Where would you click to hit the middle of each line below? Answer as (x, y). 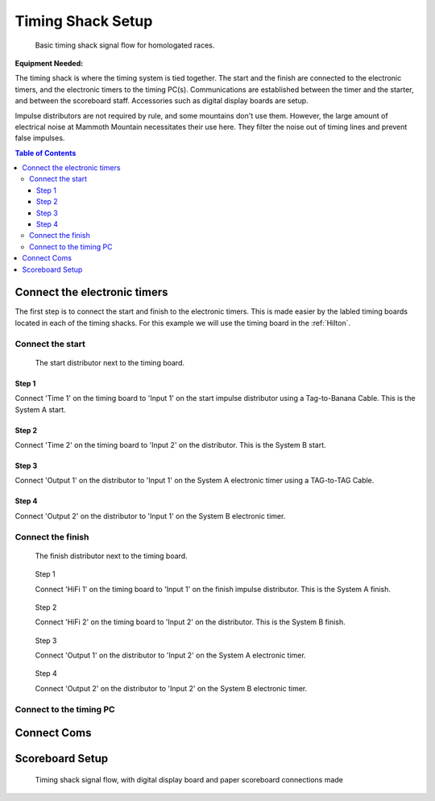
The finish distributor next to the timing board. (112, 556)
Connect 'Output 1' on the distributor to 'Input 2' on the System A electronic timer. (170, 655)
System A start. (40, 409)
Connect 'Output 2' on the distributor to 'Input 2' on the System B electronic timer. (171, 688)
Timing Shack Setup (84, 21)
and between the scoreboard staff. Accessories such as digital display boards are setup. (162, 101)
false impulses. (40, 138)
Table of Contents (46, 152)
